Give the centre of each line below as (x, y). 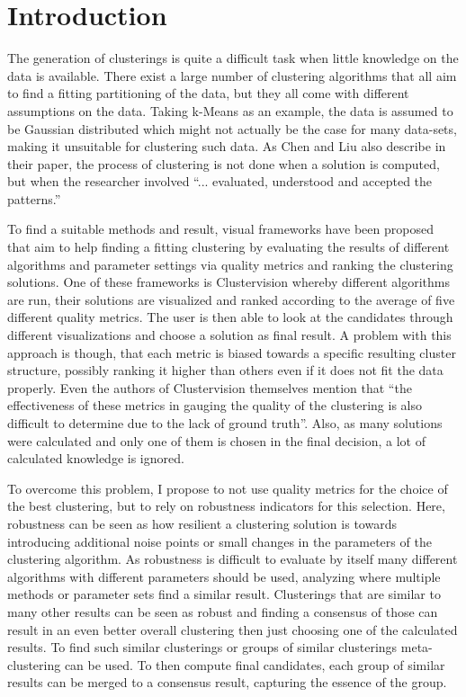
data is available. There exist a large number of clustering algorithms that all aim (232, 75)
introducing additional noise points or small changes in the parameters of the (220, 541)
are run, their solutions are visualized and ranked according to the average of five (231, 299)
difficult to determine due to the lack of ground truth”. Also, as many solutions (225, 423)
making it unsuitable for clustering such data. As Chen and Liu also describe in (227, 146)
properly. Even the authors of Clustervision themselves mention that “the (210, 387)
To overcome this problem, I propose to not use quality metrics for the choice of (228, 488)
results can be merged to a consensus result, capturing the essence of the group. (227, 682)
